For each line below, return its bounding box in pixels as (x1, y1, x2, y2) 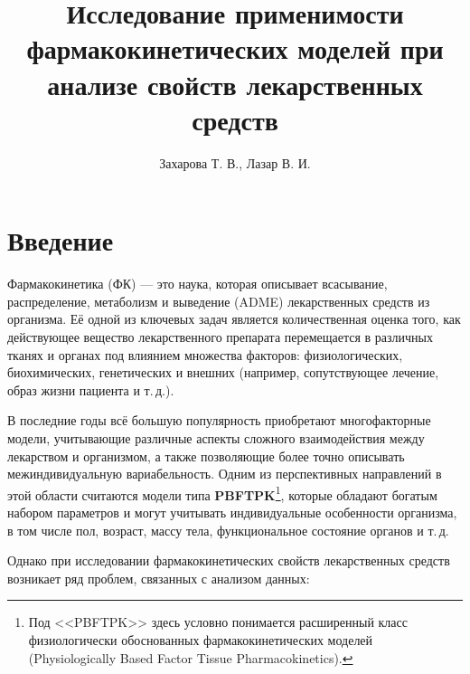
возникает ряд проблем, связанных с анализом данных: (7, 568, 310, 587)
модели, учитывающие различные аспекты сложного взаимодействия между (7, 428, 425, 447)
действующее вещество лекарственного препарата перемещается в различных (7, 328, 434, 346)
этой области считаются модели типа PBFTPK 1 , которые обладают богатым (7, 482, 437, 504)
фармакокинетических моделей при (26, 30, 444, 67)
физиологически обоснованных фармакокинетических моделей (28, 630, 373, 649)
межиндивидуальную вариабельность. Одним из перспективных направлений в (7, 464, 442, 483)
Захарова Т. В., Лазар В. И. (159, 153, 311, 172)
